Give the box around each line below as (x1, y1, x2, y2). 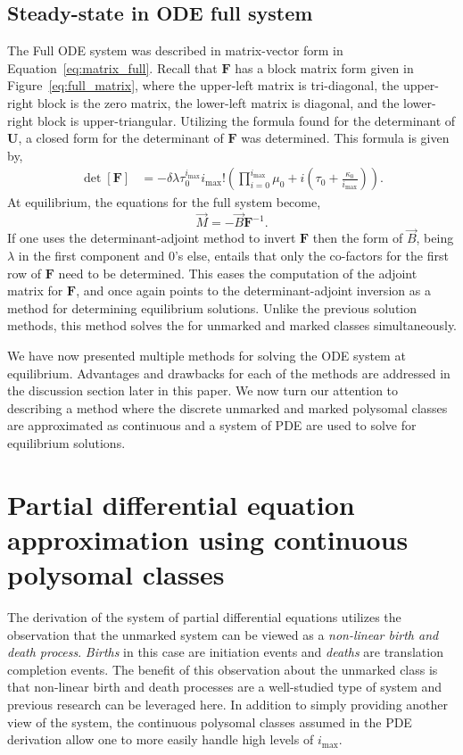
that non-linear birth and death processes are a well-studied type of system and (7, 677, 442, 696)
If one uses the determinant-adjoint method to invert (7, 228, 296, 247)
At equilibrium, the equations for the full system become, (7, 193, 321, 212)
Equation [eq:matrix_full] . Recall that (7, 58, 218, 77)
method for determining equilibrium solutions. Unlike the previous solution (7, 298, 418, 317)
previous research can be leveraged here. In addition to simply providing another (7, 695, 449, 714)
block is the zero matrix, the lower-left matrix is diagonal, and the (37, 93, 400, 112)
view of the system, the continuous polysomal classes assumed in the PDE (7, 712, 412, 731)
